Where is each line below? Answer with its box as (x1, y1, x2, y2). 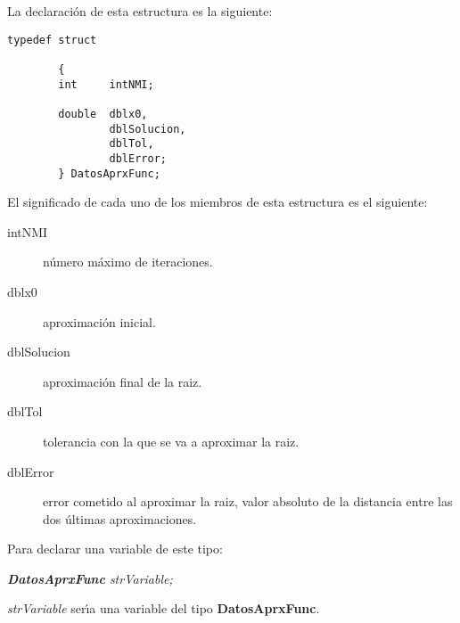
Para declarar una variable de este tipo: (7, 539, 223, 558)
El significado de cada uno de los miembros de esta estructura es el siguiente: (7, 193, 428, 211)
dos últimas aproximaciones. (43, 509, 197, 528)
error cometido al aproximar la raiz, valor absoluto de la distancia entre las (43, 492, 453, 511)
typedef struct (7, 33, 97, 46)
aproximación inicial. (43, 312, 156, 331)
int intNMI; (58, 78, 154, 91)
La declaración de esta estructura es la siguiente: (7, 2, 273, 20)
